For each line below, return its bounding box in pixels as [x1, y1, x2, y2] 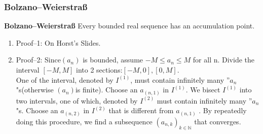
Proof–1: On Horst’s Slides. [16, 37, 101, 48]
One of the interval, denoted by [16, 74, 114, 85]
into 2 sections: [76, 64, 123, 75]
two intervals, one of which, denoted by [16, 95, 138, 106]
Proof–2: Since [16, 54, 61, 65]
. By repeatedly [199, 105, 247, 116]
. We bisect [185, 84, 220, 95]
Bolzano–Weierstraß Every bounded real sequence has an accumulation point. [4, 20, 255, 31]
